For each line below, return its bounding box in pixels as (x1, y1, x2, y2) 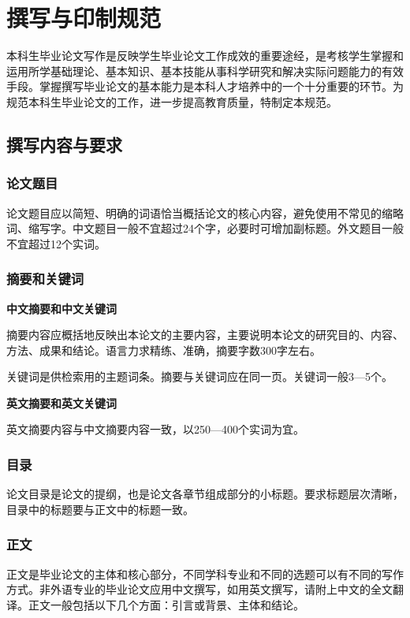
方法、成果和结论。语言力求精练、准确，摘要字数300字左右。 (6, 341, 321, 358)
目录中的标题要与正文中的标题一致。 (6, 501, 194, 517)
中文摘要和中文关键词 (6, 300, 117, 316)
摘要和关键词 (6, 269, 84, 289)
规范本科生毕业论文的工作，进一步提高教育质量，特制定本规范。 (6, 93, 337, 110)
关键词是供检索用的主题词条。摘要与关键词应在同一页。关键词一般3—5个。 (6, 368, 393, 385)
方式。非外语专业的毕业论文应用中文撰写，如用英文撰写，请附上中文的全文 (6, 581, 393, 598)
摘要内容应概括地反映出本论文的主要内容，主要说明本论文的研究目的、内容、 (6, 326, 404, 343)
